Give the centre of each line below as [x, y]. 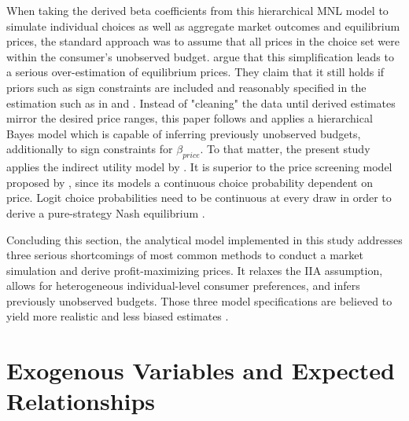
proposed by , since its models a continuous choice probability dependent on [190, 182]
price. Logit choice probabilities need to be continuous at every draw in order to [199, 198]
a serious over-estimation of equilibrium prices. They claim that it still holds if [195, 72]
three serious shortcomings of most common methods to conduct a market [185, 255]
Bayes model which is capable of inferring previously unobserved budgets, [184, 133]
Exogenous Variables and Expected [201, 370]
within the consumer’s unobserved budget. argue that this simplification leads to [200, 56]
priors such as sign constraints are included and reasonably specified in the [186, 87]
